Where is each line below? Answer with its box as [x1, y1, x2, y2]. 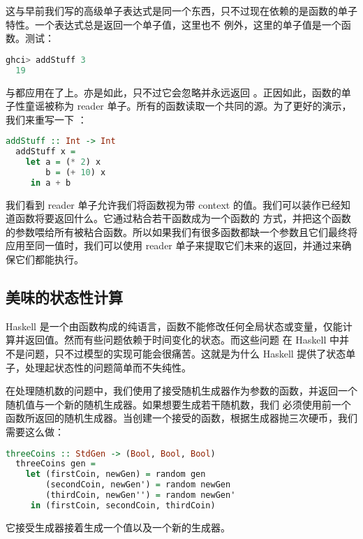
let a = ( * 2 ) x [25, 157, 101, 168]
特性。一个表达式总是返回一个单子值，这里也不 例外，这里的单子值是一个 [6, 17, 341, 31]
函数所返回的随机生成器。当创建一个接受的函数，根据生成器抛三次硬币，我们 [6, 411, 357, 425]
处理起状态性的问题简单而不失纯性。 [24, 360, 191, 374]
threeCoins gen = [15, 459, 96, 469]
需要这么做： [6, 424, 64, 439]
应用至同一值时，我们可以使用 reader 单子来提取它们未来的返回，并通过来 [6, 238, 342, 253]
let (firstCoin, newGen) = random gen [25, 469, 206, 480]
